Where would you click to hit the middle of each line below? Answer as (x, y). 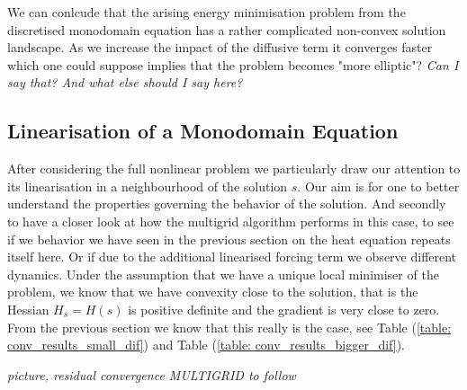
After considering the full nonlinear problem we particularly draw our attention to (234, 168)
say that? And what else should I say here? (125, 82)
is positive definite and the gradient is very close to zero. (284, 309)
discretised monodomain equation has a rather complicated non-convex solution (227, 29)
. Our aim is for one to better (378, 186)
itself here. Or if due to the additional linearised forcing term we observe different (232, 257)
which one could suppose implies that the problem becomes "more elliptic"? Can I (233, 64)
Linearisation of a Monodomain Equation (203, 131)
